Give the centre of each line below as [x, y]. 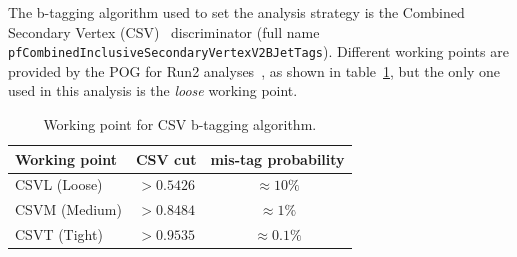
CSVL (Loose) [59, 184]
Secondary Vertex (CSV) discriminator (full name [164, 31]
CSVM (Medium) [68, 209]
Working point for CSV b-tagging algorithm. [180, 124]
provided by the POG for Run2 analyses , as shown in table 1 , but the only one [254, 70]
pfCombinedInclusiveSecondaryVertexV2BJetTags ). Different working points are [258, 51]
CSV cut [166, 158]
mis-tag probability [277, 158]
